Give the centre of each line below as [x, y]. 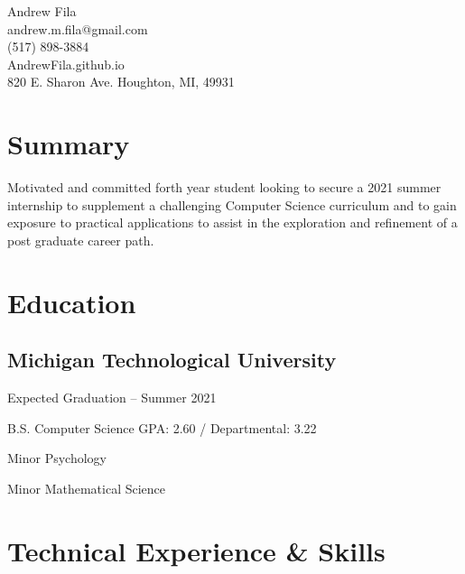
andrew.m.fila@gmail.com [78, 28]
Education [72, 302]
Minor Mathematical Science [87, 488]
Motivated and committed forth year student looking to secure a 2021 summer [224, 187]
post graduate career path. [81, 240]
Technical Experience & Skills [196, 550]
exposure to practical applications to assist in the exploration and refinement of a [232, 222]
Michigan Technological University [172, 360]
